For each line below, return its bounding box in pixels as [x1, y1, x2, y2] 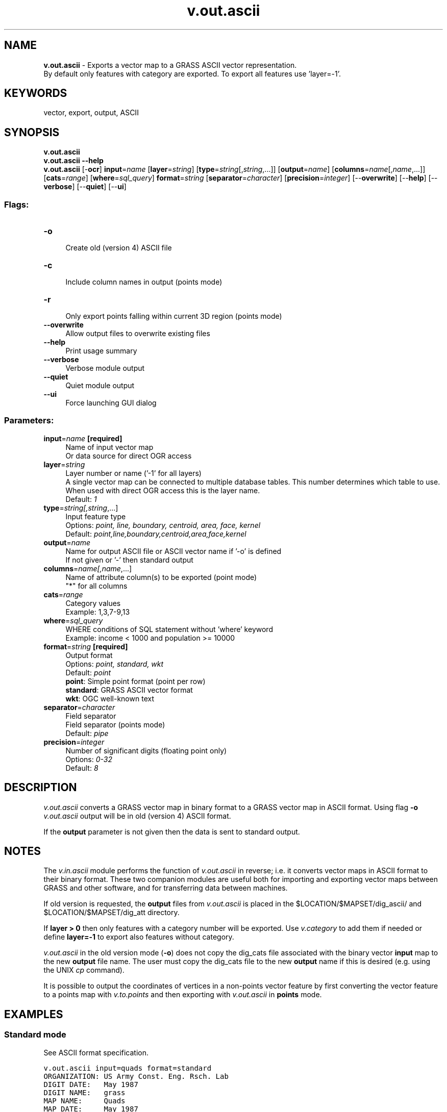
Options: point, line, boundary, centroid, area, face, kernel [65, 520, 261, 529]
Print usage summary [65, 346, 137, 356]
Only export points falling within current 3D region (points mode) [65, 312, 282, 321]
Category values [65, 598, 121, 608]
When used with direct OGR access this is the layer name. [65, 486, 260, 495]
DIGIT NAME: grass [43, 1088, 126, 1097]
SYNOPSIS [4, 125, 60, 139]
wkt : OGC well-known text [65, 694, 154, 703]
